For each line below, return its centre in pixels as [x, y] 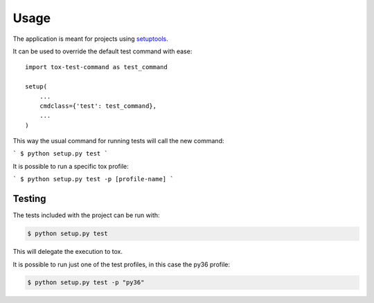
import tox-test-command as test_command [96, 67]
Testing [29, 199]
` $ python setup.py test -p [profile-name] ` [93, 179]
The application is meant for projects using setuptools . [91, 39]
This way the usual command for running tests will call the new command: [118, 141]
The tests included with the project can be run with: [86, 215]
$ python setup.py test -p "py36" [86, 283]
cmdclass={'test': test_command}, [98, 106]
